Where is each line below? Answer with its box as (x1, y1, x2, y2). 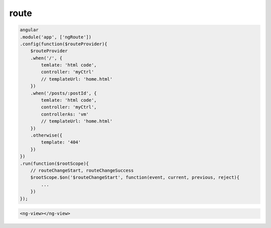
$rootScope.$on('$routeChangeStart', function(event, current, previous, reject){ (30, 175, 240, 180)
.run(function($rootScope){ (20, 161, 89, 166)
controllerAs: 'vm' (41, 111, 89, 117)
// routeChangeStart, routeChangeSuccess (30, 167, 134, 173)
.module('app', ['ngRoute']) (20, 34, 92, 40)
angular (20, 27, 39, 33)
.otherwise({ (30, 133, 63, 138)
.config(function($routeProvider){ (20, 41, 107, 47)
